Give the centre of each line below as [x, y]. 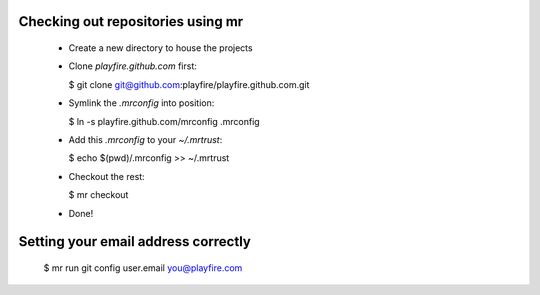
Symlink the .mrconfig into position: [141, 103]
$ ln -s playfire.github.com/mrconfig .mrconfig [164, 121]
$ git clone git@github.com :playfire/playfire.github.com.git [189, 84]
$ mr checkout [98, 195]
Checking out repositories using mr [131, 21]
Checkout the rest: [106, 176]
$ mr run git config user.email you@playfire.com [143, 267]
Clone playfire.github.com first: [132, 66]
